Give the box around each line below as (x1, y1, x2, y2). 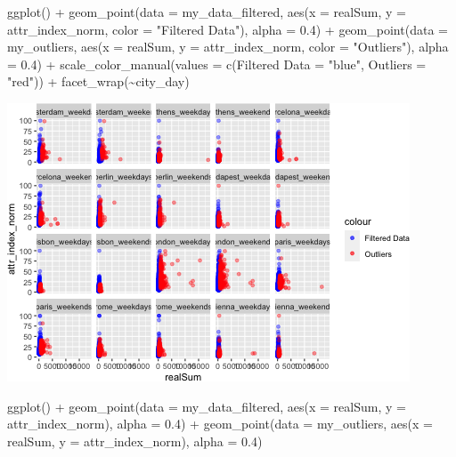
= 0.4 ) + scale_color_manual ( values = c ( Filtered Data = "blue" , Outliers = (7, 54, 427, 73)
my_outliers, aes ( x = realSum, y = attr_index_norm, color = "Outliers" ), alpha (7, 37, 449, 56)
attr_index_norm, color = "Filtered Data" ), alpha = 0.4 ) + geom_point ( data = (7, 20, 448, 38)
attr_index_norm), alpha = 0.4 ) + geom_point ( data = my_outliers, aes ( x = (7, 414, 433, 433)
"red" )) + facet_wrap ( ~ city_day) (7, 72, 190, 91)
